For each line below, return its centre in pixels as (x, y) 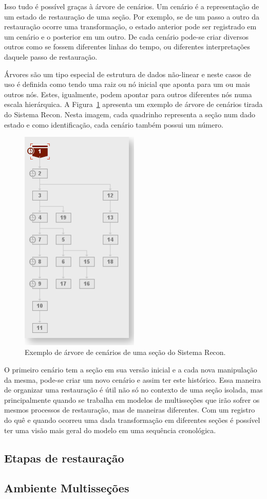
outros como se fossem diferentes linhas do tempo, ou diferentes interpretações (127, 47)
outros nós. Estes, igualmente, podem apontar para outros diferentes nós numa (128, 94)
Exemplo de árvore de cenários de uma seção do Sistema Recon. (125, 352)
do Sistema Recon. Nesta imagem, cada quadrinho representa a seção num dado (130, 114)
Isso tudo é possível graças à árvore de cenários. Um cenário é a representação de (132, 6)
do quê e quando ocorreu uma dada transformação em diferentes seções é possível (132, 420)
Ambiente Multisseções (67, 488)
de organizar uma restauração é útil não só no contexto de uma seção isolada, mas (133, 390)
